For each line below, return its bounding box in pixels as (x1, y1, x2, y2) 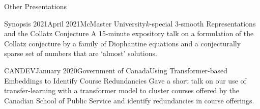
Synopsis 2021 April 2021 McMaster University (4, 18, 146, 29)
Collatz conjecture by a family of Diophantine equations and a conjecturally (4, 38, 241, 48)
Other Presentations (4, 1, 67, 11)
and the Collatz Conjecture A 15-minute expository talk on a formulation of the (4, 28, 254, 39)
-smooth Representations (179, 18, 256, 29)
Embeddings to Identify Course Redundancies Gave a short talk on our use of (4, 75, 246, 86)
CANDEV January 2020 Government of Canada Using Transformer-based (4, 65, 228, 75)
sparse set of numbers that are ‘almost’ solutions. (4, 48, 157, 59)
